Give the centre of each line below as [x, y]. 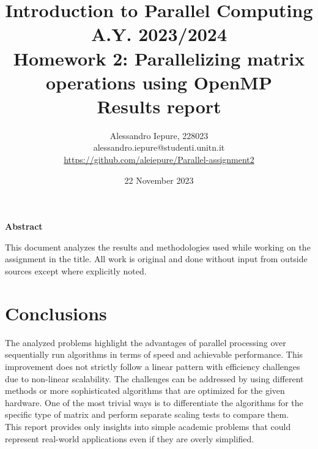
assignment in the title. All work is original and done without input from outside [156, 259]
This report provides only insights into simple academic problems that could [148, 426]
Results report [159, 106]
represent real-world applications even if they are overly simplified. [130, 438]
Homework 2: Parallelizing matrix [159, 58]
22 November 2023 [159, 180]
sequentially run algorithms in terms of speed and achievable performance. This [154, 354]
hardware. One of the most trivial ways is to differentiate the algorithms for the [154, 402]
